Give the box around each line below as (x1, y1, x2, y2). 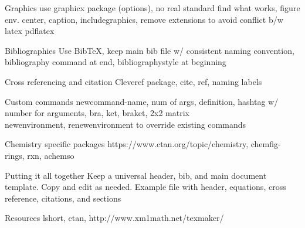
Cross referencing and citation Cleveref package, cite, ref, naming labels (5, 75, 262, 87)
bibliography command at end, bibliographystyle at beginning (5, 56, 226, 68)
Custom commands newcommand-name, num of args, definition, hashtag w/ (5, 95, 279, 107)
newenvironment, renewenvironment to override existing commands (5, 118, 246, 130)
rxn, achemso (27, 149, 74, 161)
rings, (5, 149, 25, 161)
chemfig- (250, 138, 281, 150)
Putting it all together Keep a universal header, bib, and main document (5, 169, 267, 181)
